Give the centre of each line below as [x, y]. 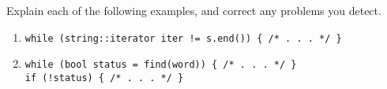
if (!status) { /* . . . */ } [104, 78]
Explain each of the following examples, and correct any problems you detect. [194, 10]
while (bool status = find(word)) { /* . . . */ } [161, 65]
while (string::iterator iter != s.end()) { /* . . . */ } [183, 38]
